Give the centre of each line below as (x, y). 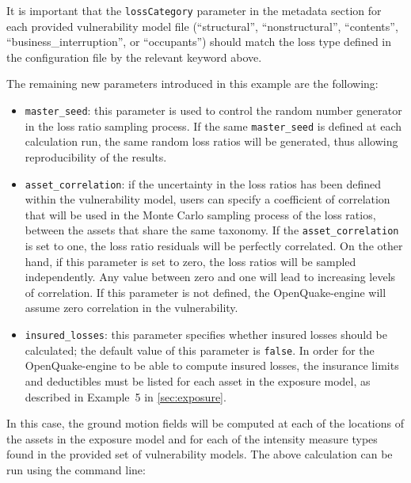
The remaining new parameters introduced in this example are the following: (192, 84)
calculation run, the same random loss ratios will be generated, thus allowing (211, 141)
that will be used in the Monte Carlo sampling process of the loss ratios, (200, 214)
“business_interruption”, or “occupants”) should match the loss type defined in (199, 42)
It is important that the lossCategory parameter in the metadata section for (194, 10)
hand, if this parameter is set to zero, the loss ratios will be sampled (190, 261)
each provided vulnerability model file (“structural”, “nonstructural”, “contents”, (202, 26)
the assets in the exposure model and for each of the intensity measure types (192, 438)
